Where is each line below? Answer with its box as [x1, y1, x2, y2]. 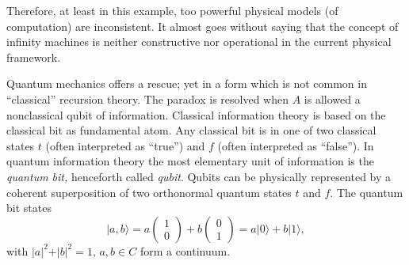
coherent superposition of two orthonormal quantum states [6, 184, 292, 200]
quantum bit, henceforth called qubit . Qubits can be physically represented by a [6, 168, 392, 184]
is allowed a [304, 90, 361, 107]
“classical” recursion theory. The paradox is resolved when [6, 90, 289, 107]
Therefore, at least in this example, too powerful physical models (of [6, 2, 338, 18]
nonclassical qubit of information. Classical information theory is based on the [6, 106, 386, 123]
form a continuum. [140, 242, 231, 259]
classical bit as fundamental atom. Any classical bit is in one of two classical [6, 122, 377, 138]
